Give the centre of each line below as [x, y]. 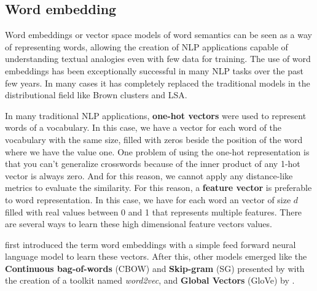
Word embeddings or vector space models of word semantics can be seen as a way [158, 35]
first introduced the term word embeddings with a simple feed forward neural [151, 244]
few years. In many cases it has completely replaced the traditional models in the [158, 83]
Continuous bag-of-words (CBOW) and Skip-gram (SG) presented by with [155, 268]
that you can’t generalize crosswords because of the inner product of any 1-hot [153, 164]
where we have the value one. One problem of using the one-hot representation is [157, 151]
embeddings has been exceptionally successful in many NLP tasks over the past [154, 70]
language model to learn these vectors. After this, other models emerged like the [156, 256]
